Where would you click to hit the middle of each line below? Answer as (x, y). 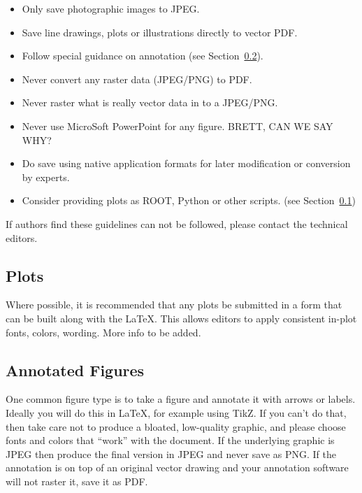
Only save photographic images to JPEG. (111, 8)
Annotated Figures (75, 370)
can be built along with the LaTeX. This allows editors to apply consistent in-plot (181, 318)
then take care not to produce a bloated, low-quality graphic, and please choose (176, 426)
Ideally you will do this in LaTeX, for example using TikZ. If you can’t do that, (176, 412)
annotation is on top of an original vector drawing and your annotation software (177, 467)
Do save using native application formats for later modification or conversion (186, 163)
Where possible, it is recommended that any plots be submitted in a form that (174, 305)
